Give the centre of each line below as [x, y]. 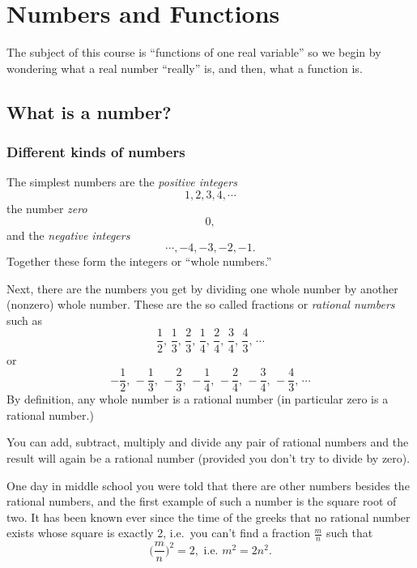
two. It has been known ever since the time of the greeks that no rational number [208, 517]
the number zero [47, 208]
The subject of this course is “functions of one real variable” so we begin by [194, 52]
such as [25, 320]
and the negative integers [68, 235]
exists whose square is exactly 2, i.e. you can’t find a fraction [158, 533]
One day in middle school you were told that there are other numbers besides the [208, 485]
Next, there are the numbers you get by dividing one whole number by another [202, 288]
